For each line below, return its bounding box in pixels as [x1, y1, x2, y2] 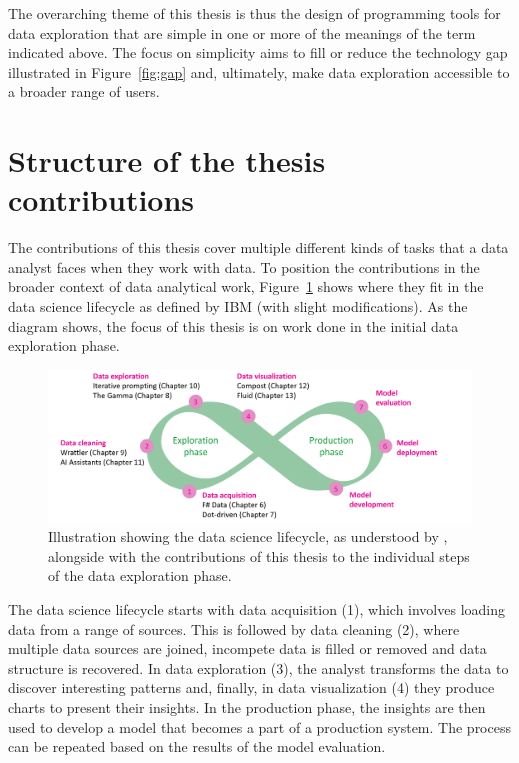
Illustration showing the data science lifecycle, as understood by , [48, 526, 448, 547]
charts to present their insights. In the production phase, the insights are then [8, 696, 486, 717]
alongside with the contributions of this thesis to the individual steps [48, 545, 470, 566]
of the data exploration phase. [48, 565, 232, 586]
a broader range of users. [8, 81, 160, 102]
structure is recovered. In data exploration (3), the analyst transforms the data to [8, 657, 509, 678]
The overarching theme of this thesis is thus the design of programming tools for [8, 3, 501, 23]
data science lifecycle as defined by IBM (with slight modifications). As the [8, 296, 468, 317]
